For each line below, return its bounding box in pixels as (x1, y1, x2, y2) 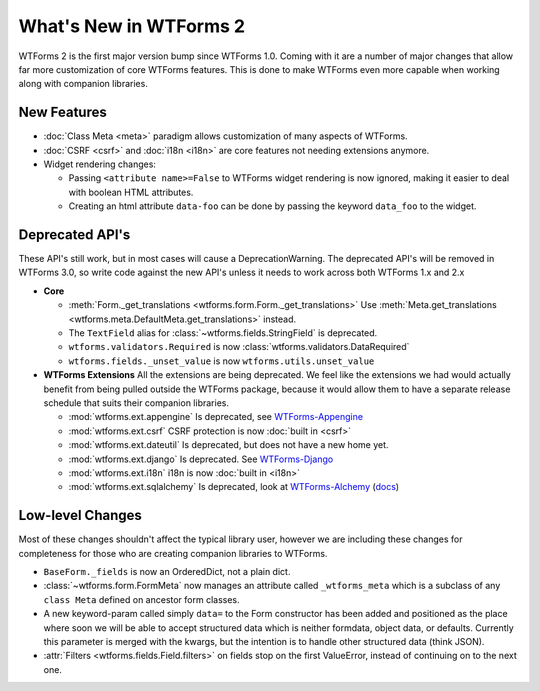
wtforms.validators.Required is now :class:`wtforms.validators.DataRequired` (68, 341, 410, 353)
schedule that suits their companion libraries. (43, 397, 230, 409)
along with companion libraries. (18, 78, 149, 90)
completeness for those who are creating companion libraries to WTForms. (18, 547, 328, 559)
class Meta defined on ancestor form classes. (43, 593, 240, 605)
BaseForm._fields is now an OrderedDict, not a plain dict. (43, 566, 291, 578)
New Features (18, 104, 107, 121)
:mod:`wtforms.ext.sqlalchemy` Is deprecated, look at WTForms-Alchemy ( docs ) (68, 481, 400, 493)
